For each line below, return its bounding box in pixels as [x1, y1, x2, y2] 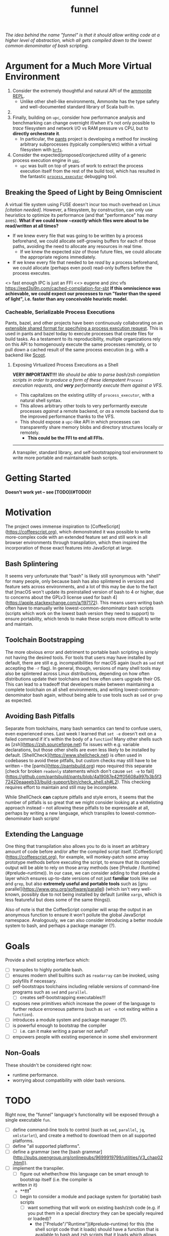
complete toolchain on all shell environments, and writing [5, 687, 123, 693]
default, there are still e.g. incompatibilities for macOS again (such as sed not [5, 659, 164, 666]
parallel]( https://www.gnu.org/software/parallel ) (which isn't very [5, 886, 140, 892]
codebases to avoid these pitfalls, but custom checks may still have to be [5, 757, 157, 763]
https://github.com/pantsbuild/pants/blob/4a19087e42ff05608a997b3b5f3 [7, 773, 162, 779]
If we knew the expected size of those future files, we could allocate [20, 249, 162, 255]
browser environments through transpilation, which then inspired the [5, 539, 147, 545]
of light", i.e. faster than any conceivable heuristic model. [5, 296, 128, 302]
